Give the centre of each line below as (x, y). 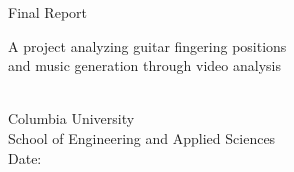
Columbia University (71, 118)
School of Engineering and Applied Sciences (142, 137)
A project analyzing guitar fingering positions (147, 45)
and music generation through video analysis (144, 65)
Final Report (48, 12)
